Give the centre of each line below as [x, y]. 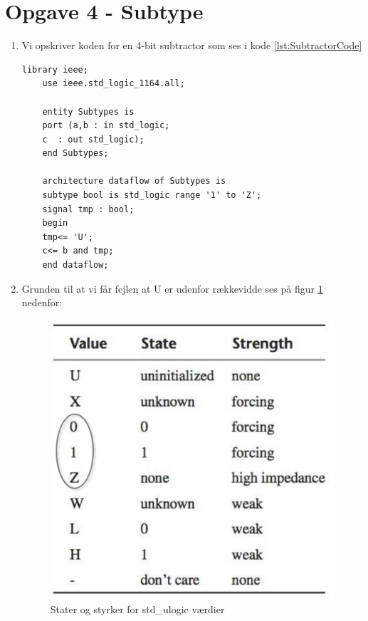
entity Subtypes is [88, 111]
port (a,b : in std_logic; [106, 126]
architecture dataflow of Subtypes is [134, 181]
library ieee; [55, 69]
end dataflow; [75, 265]
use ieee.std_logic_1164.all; [114, 84]
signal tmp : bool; [88, 209]
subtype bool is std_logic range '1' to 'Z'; [152, 195]
